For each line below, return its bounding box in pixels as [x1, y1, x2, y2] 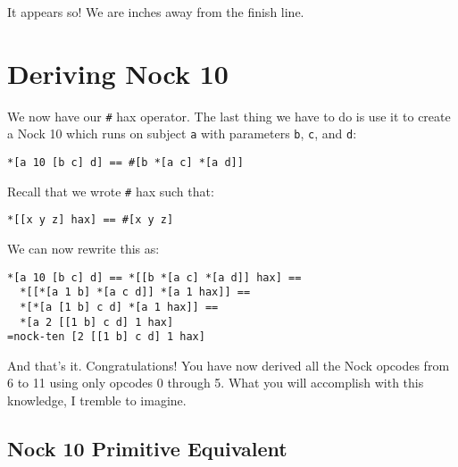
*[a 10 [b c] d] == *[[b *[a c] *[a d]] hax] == [7, 271, 302, 284]
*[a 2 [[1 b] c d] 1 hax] [20, 315, 174, 329]
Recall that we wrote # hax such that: [7, 181, 214, 200]
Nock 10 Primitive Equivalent [7, 435, 287, 463]
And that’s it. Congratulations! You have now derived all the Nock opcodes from [7, 355, 450, 374]
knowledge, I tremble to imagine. [7, 391, 187, 410]
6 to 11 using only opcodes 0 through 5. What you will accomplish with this [7, 373, 424, 392]
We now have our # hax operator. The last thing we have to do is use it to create [7, 106, 451, 125]
